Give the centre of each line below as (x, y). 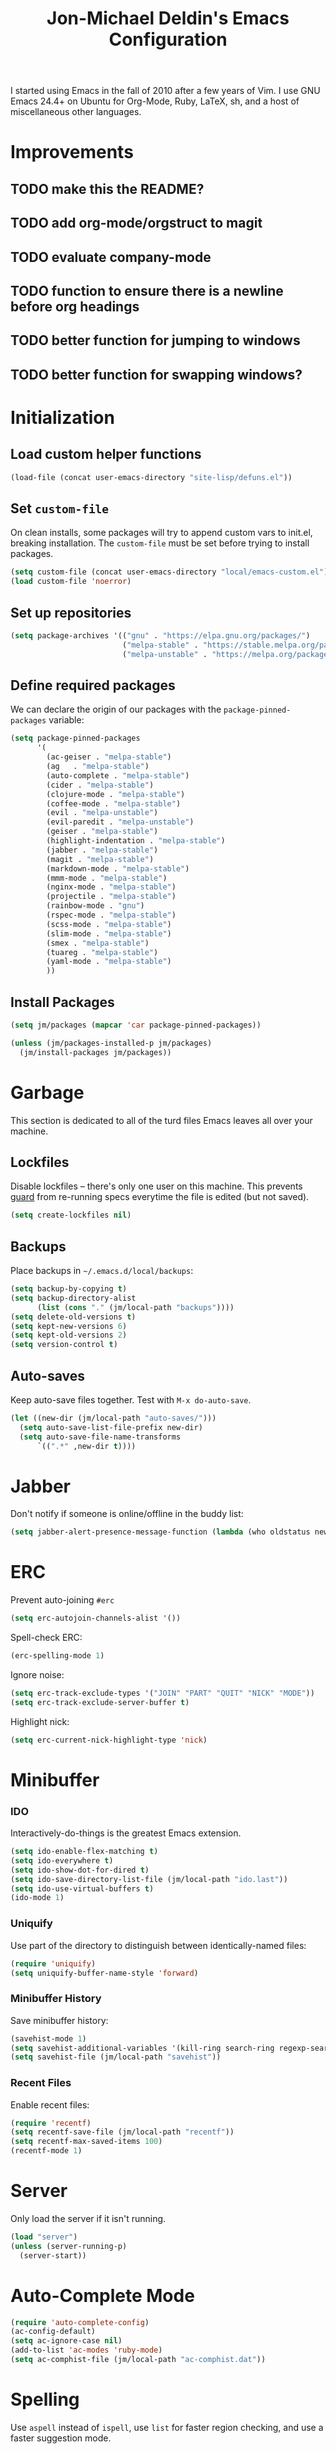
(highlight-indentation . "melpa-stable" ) (136, 841)
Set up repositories (71, 612)
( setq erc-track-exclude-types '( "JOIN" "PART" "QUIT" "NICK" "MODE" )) (162, 1693)
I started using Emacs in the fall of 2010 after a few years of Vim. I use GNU (165, 91)
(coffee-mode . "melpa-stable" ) (114, 803)
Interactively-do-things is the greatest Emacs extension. (126, 1833)
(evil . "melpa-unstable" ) (102, 813)
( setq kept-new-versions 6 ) (69, 1326)
